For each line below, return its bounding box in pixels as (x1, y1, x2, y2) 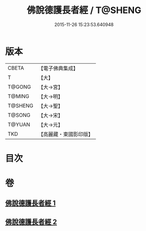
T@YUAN (7, 121, 30, 128)
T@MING (7, 92, 29, 99)
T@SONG (7, 111, 31, 119)
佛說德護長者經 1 (5, 199, 56, 207)
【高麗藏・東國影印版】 (38, 131, 93, 138)
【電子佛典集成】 (38, 65, 78, 72)
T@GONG (7, 83, 31, 90)
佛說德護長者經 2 (5, 217, 57, 226)
